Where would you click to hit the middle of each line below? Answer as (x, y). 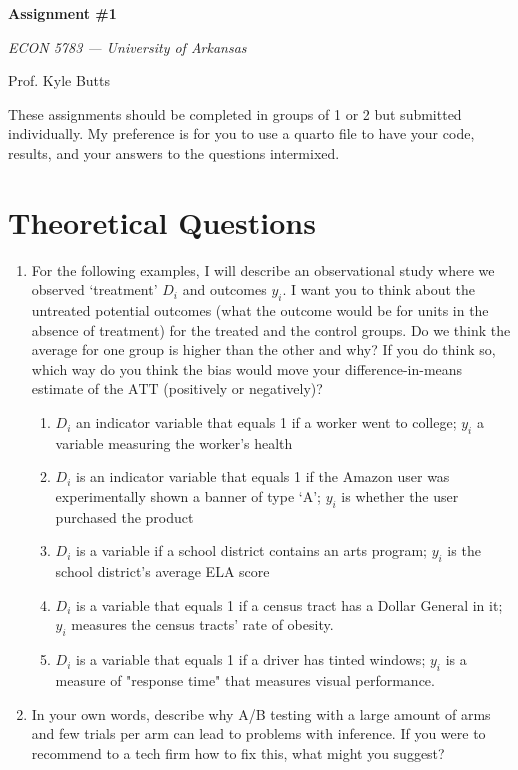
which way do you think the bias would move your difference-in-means (247, 368)
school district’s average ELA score (162, 571)
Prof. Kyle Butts (59, 80)
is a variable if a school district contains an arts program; (251, 550)
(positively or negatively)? (243, 388)
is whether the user (400, 496)
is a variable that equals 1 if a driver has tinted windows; (251, 659)
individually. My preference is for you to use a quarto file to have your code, (241, 133)
